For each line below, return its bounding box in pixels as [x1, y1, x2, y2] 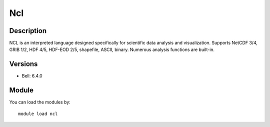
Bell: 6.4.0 [21, 73, 42, 79]
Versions [9, 60, 38, 68]
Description [9, 26, 47, 35]
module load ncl [18, 110, 58, 116]
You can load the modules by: [9, 99, 71, 105]
